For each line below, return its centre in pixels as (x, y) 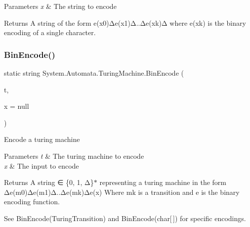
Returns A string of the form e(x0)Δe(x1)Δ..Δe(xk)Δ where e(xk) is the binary (125, 23)
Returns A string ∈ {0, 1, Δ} (49, 182)
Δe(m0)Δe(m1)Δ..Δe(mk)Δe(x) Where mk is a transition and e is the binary (122, 192)
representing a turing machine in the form (163, 182)
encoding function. (32, 202)
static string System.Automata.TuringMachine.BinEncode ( (94, 73)
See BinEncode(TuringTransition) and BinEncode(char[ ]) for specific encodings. (125, 218)
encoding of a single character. (50, 32)
